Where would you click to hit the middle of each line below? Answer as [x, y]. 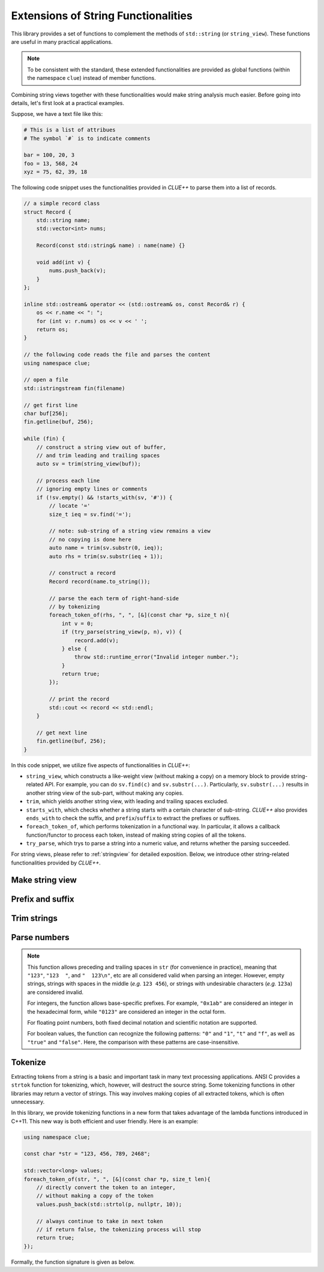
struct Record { [48, 212]
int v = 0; [78, 623]
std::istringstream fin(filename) [74, 388]
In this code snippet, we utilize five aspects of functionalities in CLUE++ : [100, 765]
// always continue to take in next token [100, 1221]
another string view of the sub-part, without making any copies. [105, 793]
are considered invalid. [55, 992]
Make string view [44, 880]
